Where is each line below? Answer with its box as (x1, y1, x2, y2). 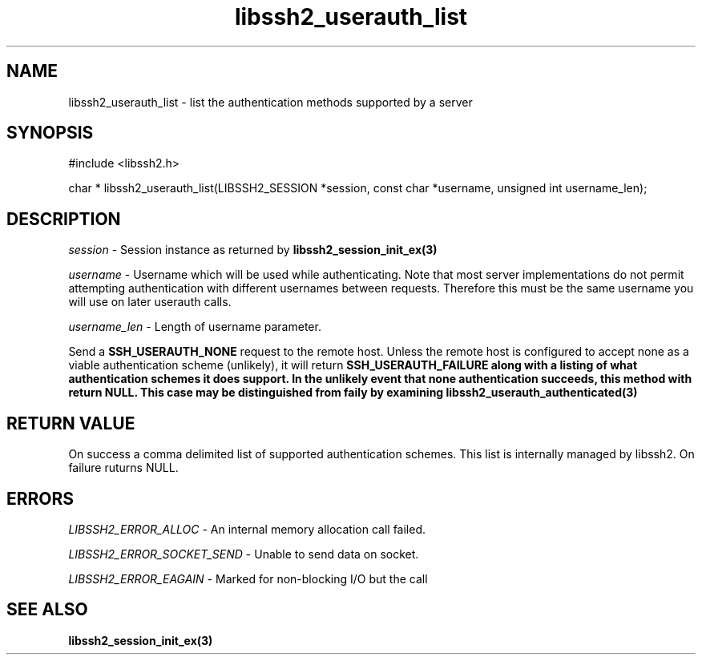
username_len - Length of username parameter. (68, 320, 321, 334)
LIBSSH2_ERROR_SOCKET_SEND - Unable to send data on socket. (68, 546, 419, 561)
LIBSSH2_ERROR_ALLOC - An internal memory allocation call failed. (68, 522, 426, 536)
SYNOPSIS (6, 123, 94, 143)
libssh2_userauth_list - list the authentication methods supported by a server (68, 95, 473, 109)
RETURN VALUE (6, 413, 135, 433)
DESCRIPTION (6, 208, 121, 229)
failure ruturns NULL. (68, 461, 179, 475)
